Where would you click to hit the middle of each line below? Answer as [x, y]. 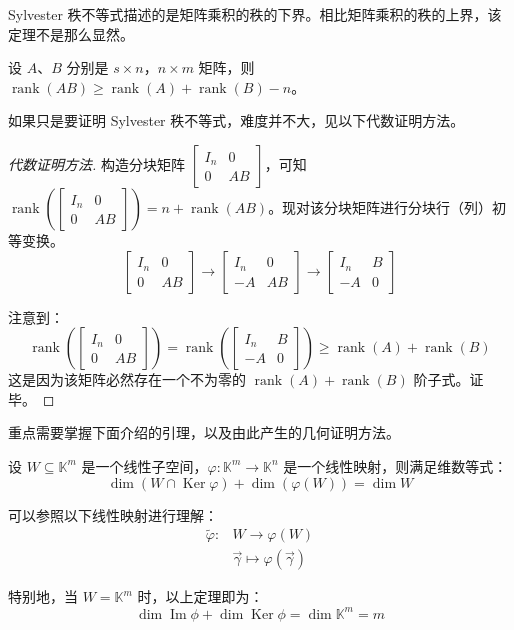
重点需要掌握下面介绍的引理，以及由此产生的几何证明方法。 [204, 432]
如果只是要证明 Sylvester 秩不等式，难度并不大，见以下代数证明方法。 [236, 120]
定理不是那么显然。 [71, 33]
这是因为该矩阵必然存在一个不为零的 [127, 379]
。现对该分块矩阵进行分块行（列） [380, 206]
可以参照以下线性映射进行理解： [113, 514]
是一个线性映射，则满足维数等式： [395, 465]
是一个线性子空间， [144, 465]
